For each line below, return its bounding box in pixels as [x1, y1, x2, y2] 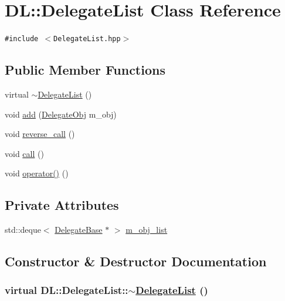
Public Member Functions [5, 61, 165, 79]
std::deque [5, 223, 41, 236]
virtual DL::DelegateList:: [5, 283, 128, 297]
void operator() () [5, 167, 69, 179]
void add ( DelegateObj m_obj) [5, 108, 117, 120]
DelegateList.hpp [53, 35, 121, 44]
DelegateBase [55, 223, 103, 236]
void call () [5, 147, 44, 159]
